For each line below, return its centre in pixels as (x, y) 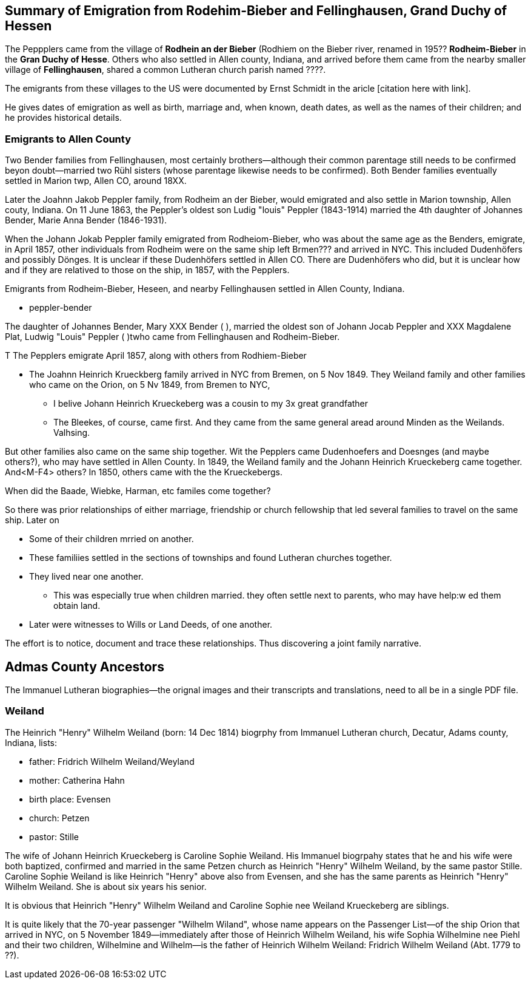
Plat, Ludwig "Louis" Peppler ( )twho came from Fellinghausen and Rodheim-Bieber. (172, 337)
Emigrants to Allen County (68, 139)
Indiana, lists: (31, 742)
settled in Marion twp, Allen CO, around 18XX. (96, 181)
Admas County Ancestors (85, 667)
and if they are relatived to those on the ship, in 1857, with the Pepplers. (147, 270)
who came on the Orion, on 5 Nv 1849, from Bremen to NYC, (150, 385)
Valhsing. (72, 433)
